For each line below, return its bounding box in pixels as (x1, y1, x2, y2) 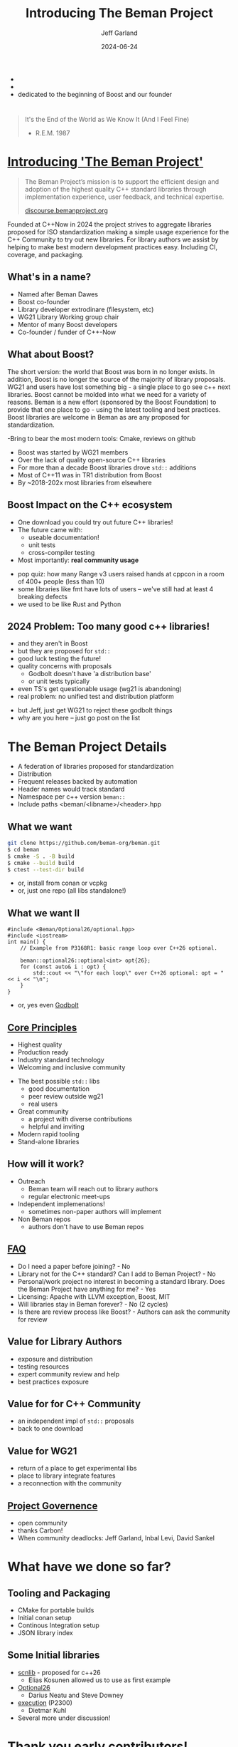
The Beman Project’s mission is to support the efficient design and (24, 177, 220, 186)
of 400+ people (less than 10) (17, 577, 105, 586)
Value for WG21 (7, 1445, 77, 1457)
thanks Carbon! (17, 1526, 63, 1535)
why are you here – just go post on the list (17, 714, 141, 722)
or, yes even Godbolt (17, 1001, 80, 1010)
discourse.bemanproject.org (24, 207, 108, 215)
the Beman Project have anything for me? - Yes (17, 1285, 156, 1293)
